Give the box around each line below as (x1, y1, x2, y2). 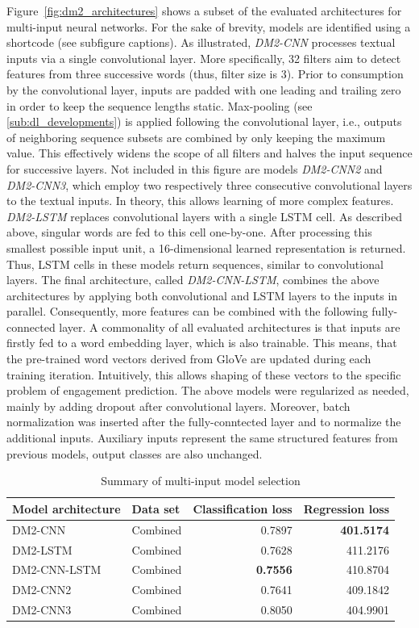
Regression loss (303, 500, 390, 517)
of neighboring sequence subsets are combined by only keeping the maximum (6, 128, 386, 145)
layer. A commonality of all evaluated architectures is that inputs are (59, 318, 400, 335)
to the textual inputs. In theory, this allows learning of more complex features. (6, 192, 394, 209)
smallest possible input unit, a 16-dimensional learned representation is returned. (6, 239, 406, 256)
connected (6, 318, 56, 335)
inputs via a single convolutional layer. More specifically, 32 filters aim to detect (6, 49, 401, 66)
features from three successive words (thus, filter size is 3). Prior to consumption (6, 65, 404, 82)
